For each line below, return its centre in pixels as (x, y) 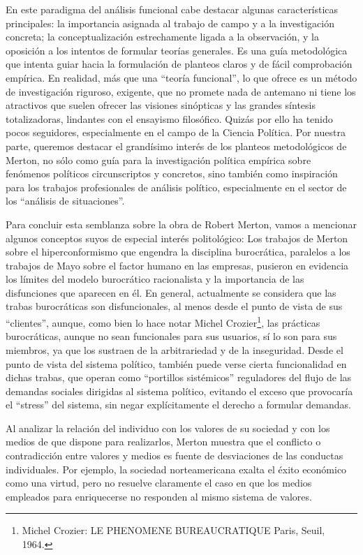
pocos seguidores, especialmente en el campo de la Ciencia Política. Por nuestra (176, 132)
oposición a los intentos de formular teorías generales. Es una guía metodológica (177, 50)
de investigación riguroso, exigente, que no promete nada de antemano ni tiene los (181, 91)
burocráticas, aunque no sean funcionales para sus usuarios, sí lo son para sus (171, 336)
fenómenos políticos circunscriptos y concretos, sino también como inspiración (172, 173)
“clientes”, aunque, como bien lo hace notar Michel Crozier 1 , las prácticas (163, 321)
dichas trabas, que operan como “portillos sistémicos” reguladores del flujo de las (179, 377)
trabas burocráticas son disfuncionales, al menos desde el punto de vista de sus (174, 306)
